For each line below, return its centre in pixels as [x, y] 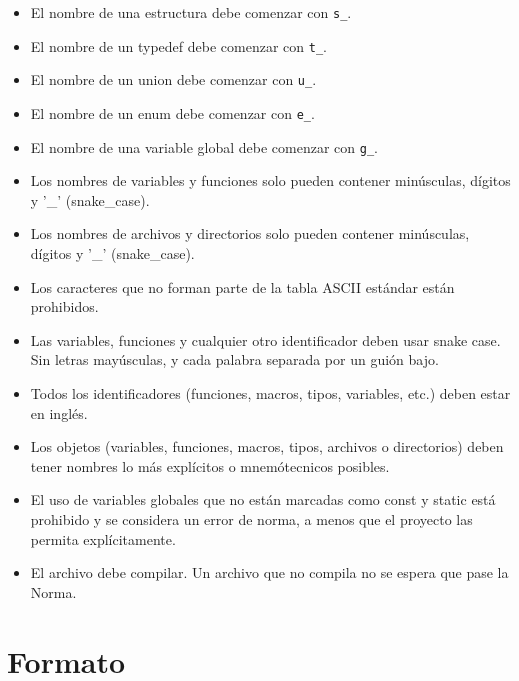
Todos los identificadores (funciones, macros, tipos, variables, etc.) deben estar [270, 393]
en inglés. [59, 412]
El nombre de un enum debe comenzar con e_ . [172, 112]
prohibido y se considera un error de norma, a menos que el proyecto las [251, 519]
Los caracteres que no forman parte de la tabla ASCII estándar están [242, 286]
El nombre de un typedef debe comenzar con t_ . [178, 45]
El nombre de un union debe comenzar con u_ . [173, 79]
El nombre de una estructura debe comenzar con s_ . [191, 12]
